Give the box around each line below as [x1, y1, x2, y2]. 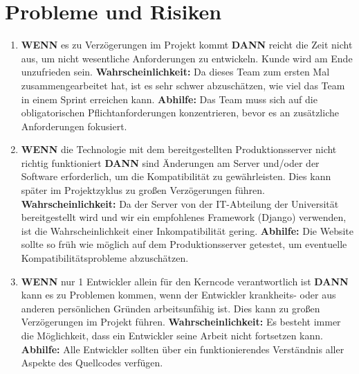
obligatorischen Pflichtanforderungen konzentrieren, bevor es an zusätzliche [21, 105, 339, 120]
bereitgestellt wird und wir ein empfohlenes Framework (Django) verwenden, [21, 210, 347, 224]
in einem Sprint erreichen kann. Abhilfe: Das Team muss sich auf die [21, 91, 317, 106]
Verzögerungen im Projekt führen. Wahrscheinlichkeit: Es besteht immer [21, 314, 341, 329]
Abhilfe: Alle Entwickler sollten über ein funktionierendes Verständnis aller [21, 341, 344, 356]
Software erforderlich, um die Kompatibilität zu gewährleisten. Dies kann [21, 169, 331, 184]
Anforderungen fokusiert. [21, 118, 127, 133]
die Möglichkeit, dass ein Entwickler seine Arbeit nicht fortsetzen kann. [21, 328, 323, 342]
